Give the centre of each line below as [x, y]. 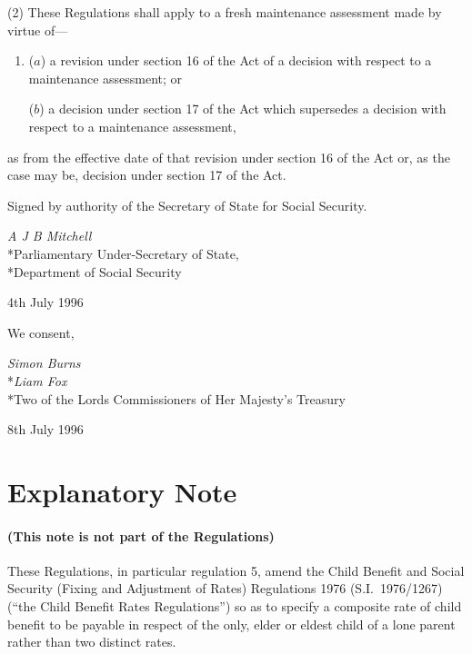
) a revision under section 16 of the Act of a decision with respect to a [236, 60]
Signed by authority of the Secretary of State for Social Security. [187, 205]
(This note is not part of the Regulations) [141, 535]
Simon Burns [44, 363]
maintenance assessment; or [105, 78]
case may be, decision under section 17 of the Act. [147, 175]
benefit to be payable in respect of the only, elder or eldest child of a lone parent [231, 624]
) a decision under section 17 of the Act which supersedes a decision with [243, 109]
